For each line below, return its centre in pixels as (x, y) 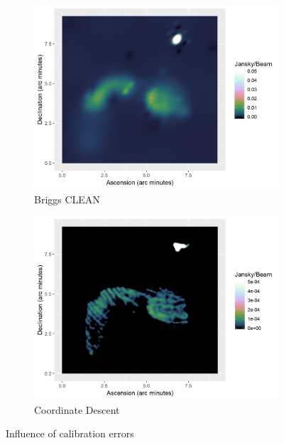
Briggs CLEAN (67, 199)
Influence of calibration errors (70, 433)
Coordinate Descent (77, 409)
